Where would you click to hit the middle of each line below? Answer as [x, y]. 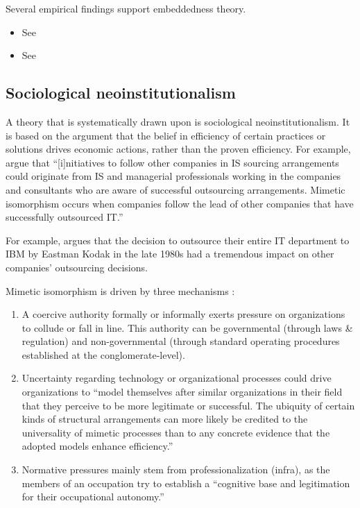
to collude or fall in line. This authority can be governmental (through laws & [187, 327]
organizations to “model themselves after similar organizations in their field [182, 392]
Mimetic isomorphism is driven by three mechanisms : [120, 290]
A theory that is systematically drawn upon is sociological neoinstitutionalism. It [178, 121]
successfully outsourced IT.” [65, 217]
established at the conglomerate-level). [103, 354]
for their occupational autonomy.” [93, 497]
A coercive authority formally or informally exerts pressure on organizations [183, 314]
